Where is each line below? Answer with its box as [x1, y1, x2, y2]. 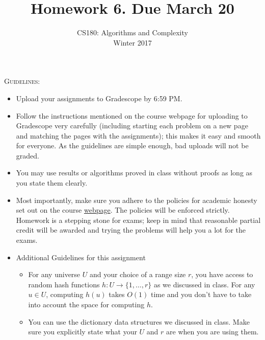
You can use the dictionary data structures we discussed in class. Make [28, 316, 250, 327]
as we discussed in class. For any [153, 279, 255, 289]
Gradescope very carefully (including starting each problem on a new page [16, 120, 248, 131]
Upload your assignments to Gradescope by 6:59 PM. [16, 93, 182, 103]
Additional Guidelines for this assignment [16, 252, 146, 262]
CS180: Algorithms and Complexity [77, 27, 188, 38]
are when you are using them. [166, 326, 259, 337]
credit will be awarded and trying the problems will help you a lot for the [16, 224, 246, 235]
